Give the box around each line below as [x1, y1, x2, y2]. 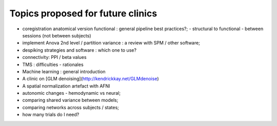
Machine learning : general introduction [22, 68, 106, 74]
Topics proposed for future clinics [9, 8, 157, 19]
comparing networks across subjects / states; [22, 104, 119, 110]
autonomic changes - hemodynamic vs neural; [22, 90, 121, 96]
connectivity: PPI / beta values [22, 54, 87, 60]
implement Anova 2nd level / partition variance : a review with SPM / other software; [22, 40, 200, 46]
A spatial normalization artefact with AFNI [22, 82, 110, 89]
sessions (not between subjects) [22, 32, 91, 38]
